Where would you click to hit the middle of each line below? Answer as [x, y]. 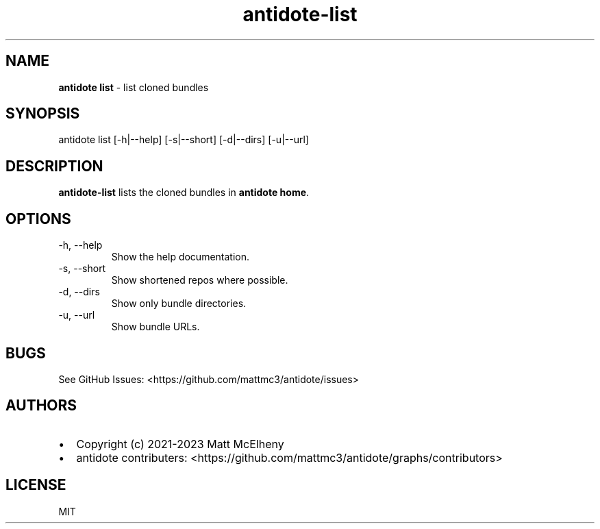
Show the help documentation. [180, 257]
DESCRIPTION [54, 166]
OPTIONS [38, 219]
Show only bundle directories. [179, 304]
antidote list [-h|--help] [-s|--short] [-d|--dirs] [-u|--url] [184, 140]
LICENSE [36, 485]
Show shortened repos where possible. [200, 280]
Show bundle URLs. [155, 327]
